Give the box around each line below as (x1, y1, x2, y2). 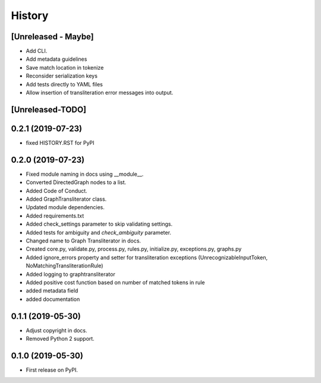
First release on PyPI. (26, 366, 78, 373)
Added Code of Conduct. (26, 187, 87, 194)
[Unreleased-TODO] (11, 104, 87, 114)
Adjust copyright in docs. (26, 326, 87, 334)
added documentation (26, 295, 80, 303)
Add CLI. (26, 48, 48, 55)
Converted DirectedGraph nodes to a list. (26, 179, 127, 186)
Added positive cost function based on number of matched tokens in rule (26, 279, 205, 286)
